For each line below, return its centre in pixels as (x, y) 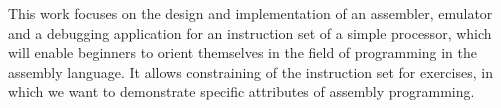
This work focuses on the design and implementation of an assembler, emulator (250, 13)
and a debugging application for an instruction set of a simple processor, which (250, 32)
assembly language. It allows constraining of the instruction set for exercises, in (250, 71)
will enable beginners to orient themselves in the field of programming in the (242, 52)
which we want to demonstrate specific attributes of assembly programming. (241, 91)
